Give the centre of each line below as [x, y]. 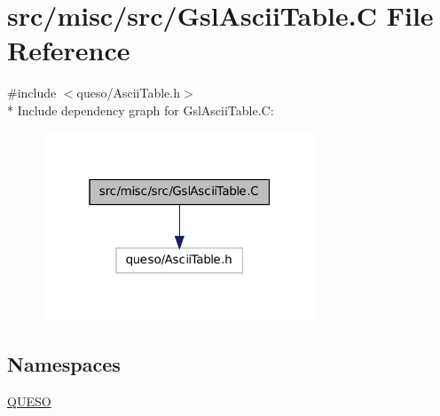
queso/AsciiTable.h [128, 93]
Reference [69, 50]
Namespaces [64, 363]
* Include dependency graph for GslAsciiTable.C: [141, 110]
